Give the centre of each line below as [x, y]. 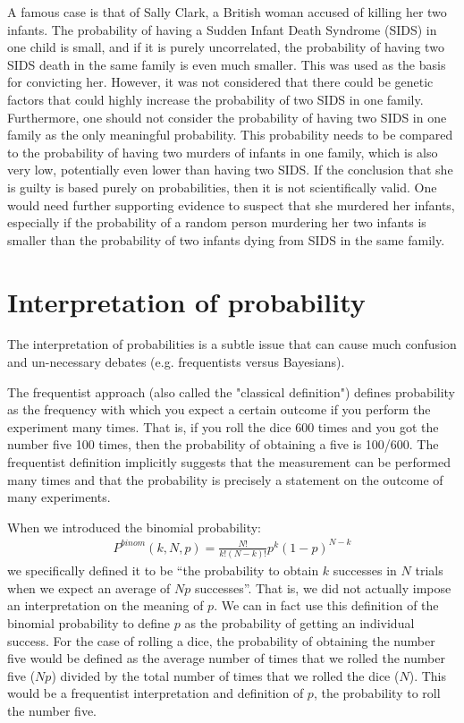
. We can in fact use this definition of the [326, 605]
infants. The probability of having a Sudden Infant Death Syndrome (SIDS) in [222, 29]
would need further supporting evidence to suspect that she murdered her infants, [231, 204]
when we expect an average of [89, 587]
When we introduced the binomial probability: [135, 527]
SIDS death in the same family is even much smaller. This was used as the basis [227, 64]
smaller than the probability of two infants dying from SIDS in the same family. [226, 239]
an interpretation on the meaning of [105, 605]
